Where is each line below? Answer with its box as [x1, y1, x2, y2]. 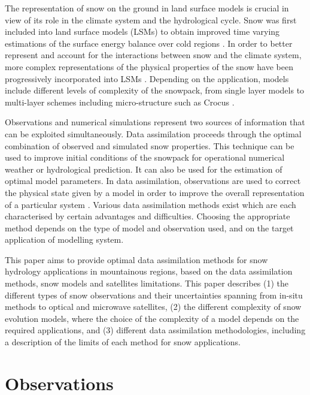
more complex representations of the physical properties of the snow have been [5, 60, 293, 73]
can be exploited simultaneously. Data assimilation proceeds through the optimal [5, 127, 302, 140]
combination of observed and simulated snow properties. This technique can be [5, 139, 294, 152]
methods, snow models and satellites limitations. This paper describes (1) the [5, 277, 289, 290]
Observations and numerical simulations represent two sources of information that [5, 116, 305, 128]
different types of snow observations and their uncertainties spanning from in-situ [5, 288, 303, 301]
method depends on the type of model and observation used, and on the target [5, 221, 294, 234]
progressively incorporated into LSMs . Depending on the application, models [5, 72, 289, 85]
